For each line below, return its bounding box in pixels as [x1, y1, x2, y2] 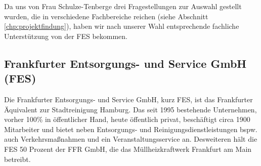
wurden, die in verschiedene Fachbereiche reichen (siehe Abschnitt [4, 11, 208, 21]
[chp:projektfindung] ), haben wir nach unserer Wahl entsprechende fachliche [4, 21, 239, 31]
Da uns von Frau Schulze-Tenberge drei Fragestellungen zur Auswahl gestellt [4, 1, 242, 11]
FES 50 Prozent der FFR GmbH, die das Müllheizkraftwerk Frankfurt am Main [4, 143, 252, 154]
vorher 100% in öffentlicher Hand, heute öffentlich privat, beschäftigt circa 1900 [4, 114, 250, 124]
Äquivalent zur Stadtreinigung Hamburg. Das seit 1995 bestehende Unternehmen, [4, 104, 257, 114]
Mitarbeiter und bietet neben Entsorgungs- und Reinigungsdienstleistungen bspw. [4, 123, 257, 134]
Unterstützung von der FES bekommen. [4, 30, 128, 41]
